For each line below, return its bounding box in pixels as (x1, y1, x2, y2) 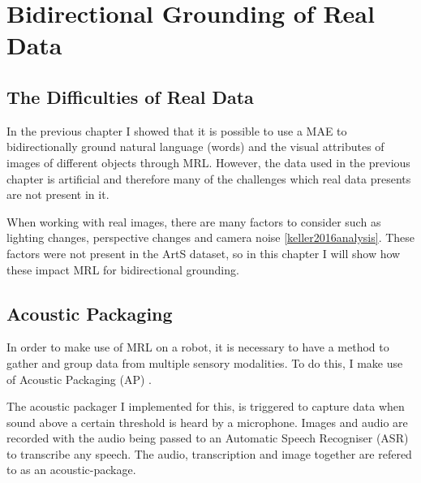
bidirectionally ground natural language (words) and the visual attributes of (6, 138, 384, 155)
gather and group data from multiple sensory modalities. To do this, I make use (6, 354, 403, 371)
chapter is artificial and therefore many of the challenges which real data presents (6, 170, 411, 187)
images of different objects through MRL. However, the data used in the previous (6, 153, 410, 170)
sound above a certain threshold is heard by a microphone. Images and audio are (6, 413, 408, 430)
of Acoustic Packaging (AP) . (6, 370, 152, 387)
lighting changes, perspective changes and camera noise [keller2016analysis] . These (6, 229, 415, 246)
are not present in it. (6, 186, 110, 203)
